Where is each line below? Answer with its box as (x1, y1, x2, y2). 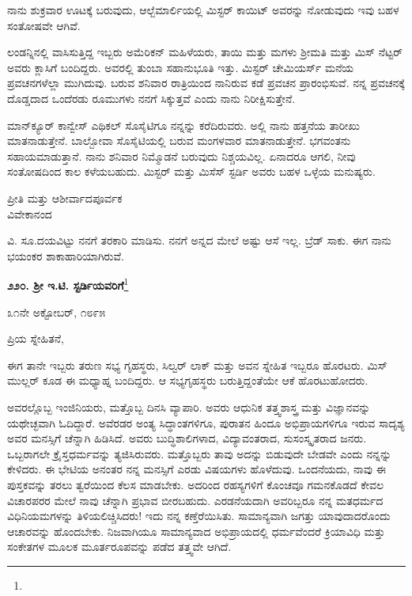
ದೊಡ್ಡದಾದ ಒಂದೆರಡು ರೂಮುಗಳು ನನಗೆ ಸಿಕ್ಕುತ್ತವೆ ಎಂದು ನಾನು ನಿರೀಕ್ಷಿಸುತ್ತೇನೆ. (7, 89, 296, 106)
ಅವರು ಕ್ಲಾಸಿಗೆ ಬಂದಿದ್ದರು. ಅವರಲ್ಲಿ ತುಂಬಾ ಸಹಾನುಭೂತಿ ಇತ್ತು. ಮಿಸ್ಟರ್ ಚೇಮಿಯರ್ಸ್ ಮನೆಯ (7, 59, 354, 75)
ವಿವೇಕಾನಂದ (7, 205, 52, 222)
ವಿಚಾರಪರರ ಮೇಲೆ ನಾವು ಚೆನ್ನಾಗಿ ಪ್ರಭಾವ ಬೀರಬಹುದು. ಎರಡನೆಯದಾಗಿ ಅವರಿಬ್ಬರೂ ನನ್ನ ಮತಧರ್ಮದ (7, 492, 384, 508)
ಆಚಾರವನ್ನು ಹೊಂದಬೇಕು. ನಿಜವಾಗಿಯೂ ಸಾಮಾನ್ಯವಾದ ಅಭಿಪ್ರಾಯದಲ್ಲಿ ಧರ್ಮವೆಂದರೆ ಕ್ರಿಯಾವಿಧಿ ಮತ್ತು (7, 522, 385, 539)
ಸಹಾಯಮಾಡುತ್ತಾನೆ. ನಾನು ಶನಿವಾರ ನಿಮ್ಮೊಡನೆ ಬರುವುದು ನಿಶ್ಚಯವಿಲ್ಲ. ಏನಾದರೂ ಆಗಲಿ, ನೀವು (7, 147, 356, 164)
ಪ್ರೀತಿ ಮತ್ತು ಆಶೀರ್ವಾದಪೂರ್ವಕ (7, 189, 123, 206)
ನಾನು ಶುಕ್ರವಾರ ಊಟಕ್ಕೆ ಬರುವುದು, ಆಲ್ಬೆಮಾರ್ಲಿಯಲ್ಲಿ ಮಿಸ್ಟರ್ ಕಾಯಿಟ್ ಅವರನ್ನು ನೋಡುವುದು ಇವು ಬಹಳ (7, 2, 399, 17)
